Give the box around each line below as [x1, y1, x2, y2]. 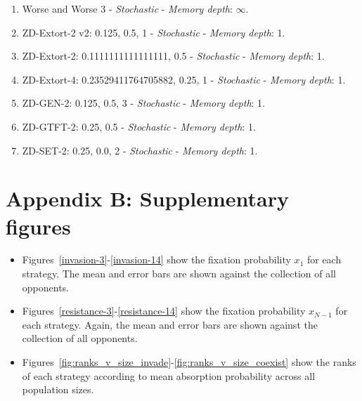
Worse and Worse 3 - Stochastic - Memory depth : [22, 1, 233, 15]
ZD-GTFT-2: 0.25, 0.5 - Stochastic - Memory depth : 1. [22, 119, 256, 133]
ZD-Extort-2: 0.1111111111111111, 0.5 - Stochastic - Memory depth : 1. [22, 48, 325, 63]
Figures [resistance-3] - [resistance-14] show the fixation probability [22, 303, 306, 318]
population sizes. [22, 382, 94, 397]
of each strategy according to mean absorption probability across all [22, 368, 316, 383]
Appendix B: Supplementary [6, 184, 290, 213]
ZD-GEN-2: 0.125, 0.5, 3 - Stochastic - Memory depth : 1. [22, 96, 265, 110]
